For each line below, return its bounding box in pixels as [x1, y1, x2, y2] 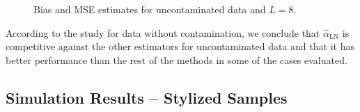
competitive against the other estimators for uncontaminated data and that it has [6, 39, 354, 54]
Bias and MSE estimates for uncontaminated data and [33, 2, 266, 16]
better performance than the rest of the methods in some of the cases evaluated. [6, 52, 347, 67]
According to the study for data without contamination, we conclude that [6, 25, 320, 40]
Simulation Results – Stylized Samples [6, 86, 288, 108]
